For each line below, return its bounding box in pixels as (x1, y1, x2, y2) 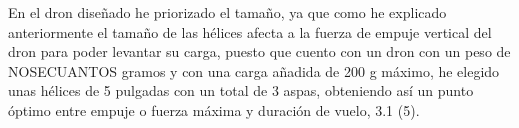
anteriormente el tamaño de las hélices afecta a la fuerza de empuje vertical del (8, 21, 492, 42)
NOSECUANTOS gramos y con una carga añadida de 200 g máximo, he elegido (8, 60, 500, 81)
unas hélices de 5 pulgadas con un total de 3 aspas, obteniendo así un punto (8, 80, 474, 101)
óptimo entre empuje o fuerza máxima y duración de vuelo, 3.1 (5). (8, 99, 420, 120)
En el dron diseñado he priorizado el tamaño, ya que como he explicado (8, 2, 447, 22)
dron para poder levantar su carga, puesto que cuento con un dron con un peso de (8, 41, 511, 62)
